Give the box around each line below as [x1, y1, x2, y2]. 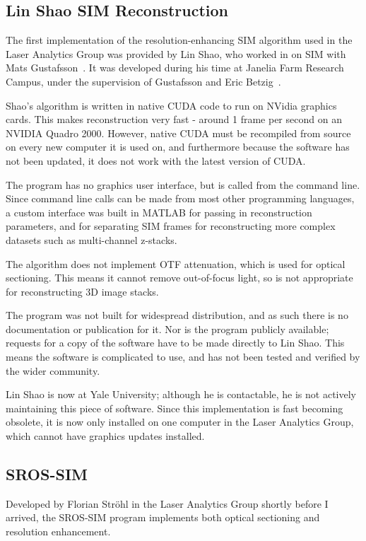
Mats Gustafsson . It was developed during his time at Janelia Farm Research [6, 60, 344, 75]
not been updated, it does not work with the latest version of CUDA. [6, 153, 306, 168]
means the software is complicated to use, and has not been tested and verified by [6, 349, 360, 364]
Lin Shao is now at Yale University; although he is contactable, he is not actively [6, 387, 356, 402]
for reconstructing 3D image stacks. [6, 284, 159, 298]
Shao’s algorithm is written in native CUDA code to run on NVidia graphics [6, 98, 337, 112]
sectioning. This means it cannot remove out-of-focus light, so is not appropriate [6, 270, 353, 285]
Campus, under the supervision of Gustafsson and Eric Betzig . [6, 74, 281, 88]
